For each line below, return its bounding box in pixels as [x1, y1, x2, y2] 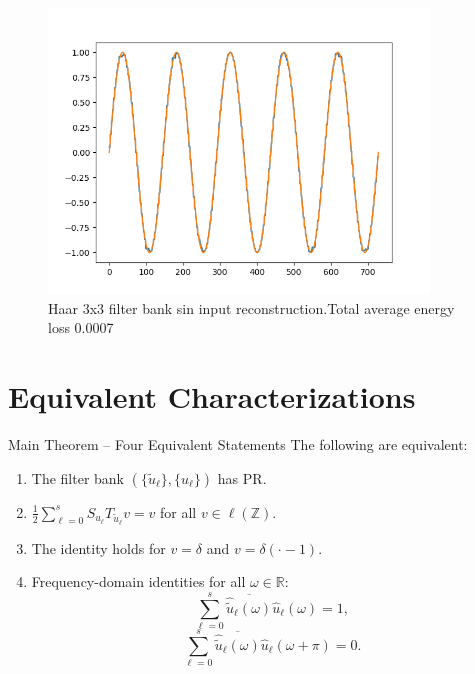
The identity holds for [31, 537, 166, 558]
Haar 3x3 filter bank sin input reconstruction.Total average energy [48, 297, 455, 318]
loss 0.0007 [48, 317, 114, 338]
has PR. [217, 467, 267, 488]
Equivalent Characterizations [8, 376, 416, 417]
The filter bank [31, 467, 125, 488]
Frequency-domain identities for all [31, 571, 246, 592]
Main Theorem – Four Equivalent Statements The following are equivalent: [8, 434, 468, 455]
